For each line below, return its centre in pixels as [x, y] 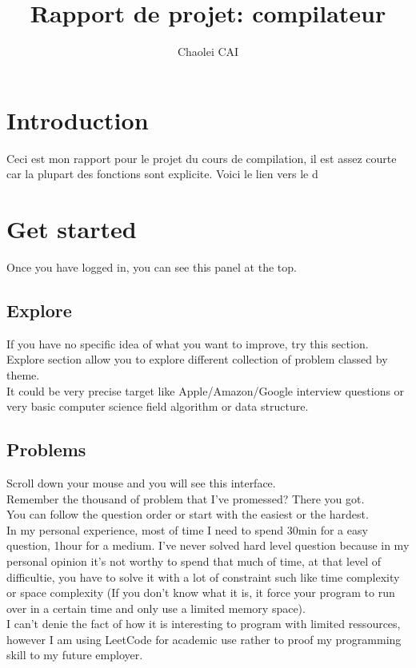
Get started [72, 229]
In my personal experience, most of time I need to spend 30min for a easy [187, 529]
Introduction [78, 119]
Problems [46, 449]
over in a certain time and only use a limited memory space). [156, 608]
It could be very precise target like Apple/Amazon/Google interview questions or [206, 390]
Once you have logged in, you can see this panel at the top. [152, 266]
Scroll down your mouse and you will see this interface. [141, 482]
